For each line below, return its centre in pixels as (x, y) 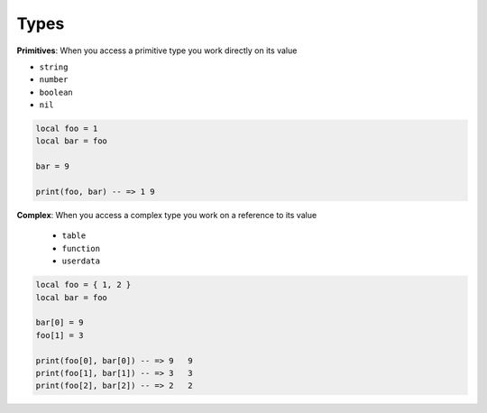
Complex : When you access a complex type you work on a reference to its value (167, 216)
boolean (56, 92)
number (54, 80)
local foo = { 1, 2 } (83, 285)
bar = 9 (52, 166)
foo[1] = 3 (60, 335)
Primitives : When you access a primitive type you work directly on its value (157, 50)
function (81, 248)
